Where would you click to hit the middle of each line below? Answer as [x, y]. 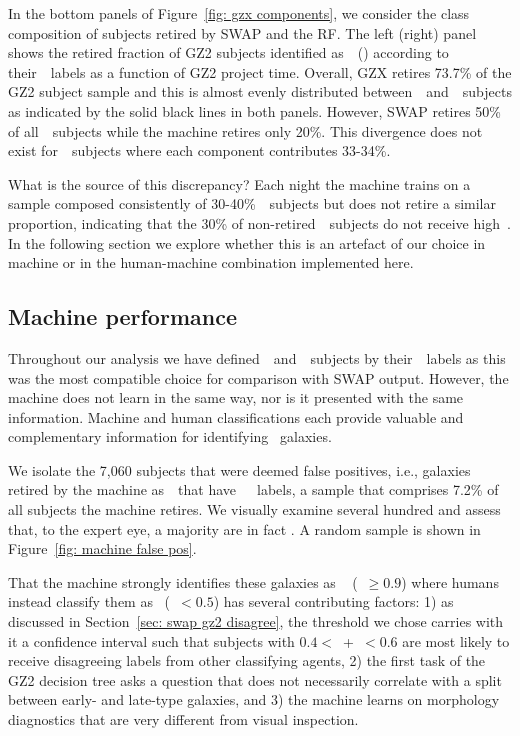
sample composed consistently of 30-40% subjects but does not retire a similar [252, 203]
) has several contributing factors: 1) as [333, 601]
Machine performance [122, 316]
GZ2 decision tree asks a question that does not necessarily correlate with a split [255, 679]
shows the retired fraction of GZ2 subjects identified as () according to [228, 52]
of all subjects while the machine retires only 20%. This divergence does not [245, 130]
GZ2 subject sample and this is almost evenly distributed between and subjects [260, 91]
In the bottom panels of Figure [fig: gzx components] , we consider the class [239, 13]
